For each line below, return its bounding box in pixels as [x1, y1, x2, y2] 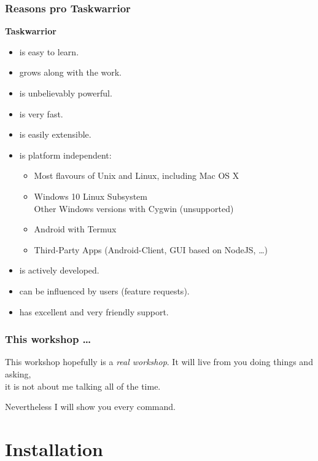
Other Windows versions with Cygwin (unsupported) [34, 202, 234, 215]
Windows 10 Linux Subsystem [34, 189, 147, 202]
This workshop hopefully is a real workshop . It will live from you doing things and [5, 355, 313, 368]
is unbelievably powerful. [19, 87, 112, 99]
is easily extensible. [19, 128, 91, 141]
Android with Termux [34, 223, 117, 235]
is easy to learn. [19, 45, 79, 58]
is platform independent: [19, 148, 112, 161]
